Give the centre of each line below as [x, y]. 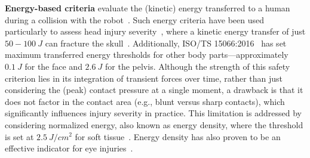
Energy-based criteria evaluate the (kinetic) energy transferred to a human [148, 8]
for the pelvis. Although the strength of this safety [198, 66]
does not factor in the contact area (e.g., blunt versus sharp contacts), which [145, 101]
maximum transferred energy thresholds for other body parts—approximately [147, 55]
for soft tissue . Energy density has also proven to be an [178, 136]
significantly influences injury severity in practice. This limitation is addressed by [153, 113]
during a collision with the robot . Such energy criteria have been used [134, 19]
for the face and [53, 66]
